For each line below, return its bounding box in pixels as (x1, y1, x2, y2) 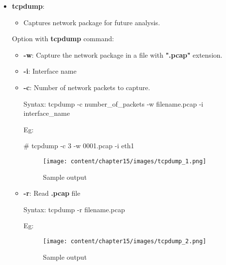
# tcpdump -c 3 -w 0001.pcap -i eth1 (23, 140, 134, 151)
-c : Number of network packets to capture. (23, 82, 150, 92)
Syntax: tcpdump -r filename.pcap (23, 204, 125, 214)
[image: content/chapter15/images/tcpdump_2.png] (43, 237, 207, 245)
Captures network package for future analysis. (23, 17, 160, 27)
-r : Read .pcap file (23, 188, 81, 198)
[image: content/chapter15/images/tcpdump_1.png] (43, 157, 207, 165)
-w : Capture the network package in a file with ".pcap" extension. (23, 49, 223, 60)
